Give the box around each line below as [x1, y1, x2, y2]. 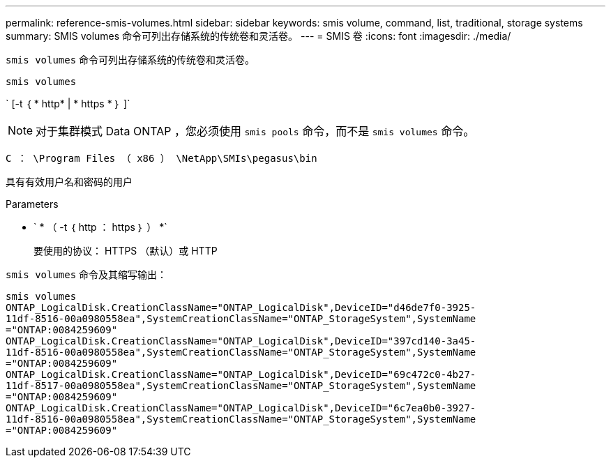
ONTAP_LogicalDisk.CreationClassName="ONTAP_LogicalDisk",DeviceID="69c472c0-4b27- [6, 369, 476, 380]
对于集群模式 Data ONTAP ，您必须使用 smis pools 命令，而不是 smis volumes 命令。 [36, 124, 475, 138]
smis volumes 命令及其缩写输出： [6, 268, 167, 280]
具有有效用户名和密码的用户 [6, 176, 133, 188]
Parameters [6, 198, 59, 210]
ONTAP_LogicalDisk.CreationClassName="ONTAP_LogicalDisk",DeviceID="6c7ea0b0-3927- [6, 402, 476, 413]
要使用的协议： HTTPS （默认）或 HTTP [33, 245, 218, 257]
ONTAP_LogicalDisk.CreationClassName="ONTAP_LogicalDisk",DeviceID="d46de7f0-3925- [6, 302, 476, 313]
